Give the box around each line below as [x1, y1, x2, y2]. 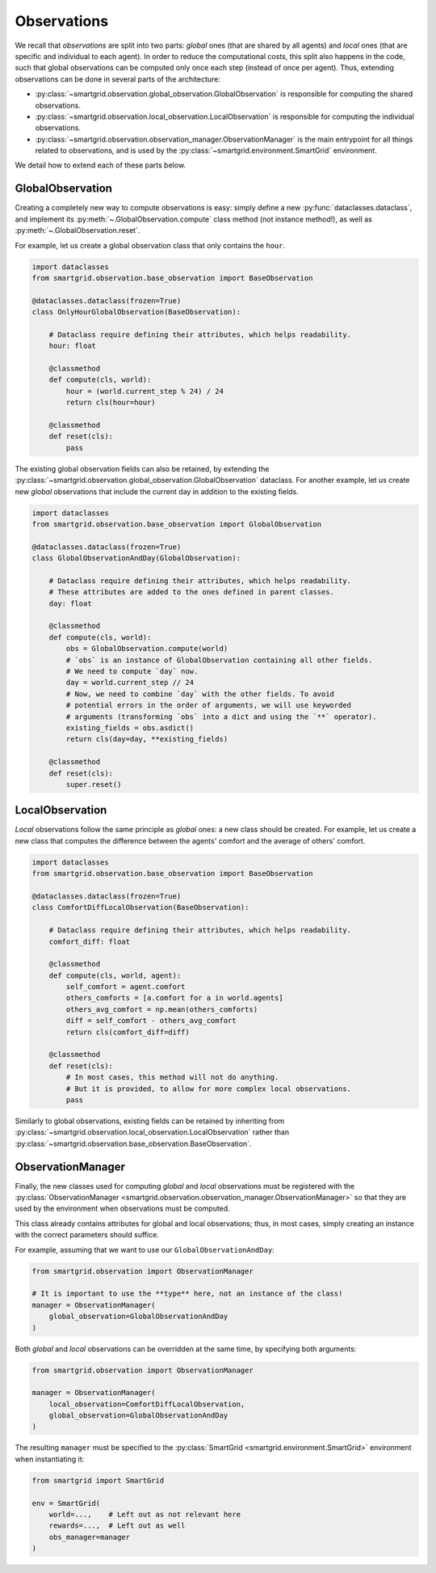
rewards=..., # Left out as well [48, 1521, 186, 1530]
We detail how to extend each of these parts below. [15, 160, 186, 170]
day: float [48, 598, 92, 608]
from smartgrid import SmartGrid [31, 1476, 165, 1485]
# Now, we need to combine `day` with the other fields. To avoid [65, 689, 335, 699]
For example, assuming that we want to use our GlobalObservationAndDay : [15, 1245, 275, 1254]
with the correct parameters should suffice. [15, 1230, 159, 1240]
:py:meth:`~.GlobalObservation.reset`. [15, 226, 140, 235]
